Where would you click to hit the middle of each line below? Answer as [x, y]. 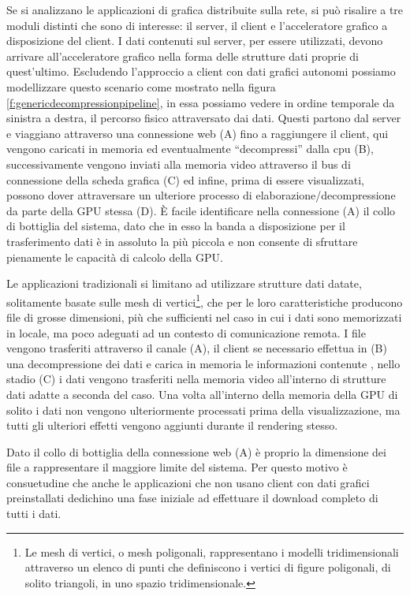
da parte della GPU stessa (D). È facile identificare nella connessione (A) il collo [201, 210]
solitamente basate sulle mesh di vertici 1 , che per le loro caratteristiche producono [205, 300]
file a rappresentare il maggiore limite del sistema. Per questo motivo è [177, 467]
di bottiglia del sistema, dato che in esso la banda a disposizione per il [176, 226]
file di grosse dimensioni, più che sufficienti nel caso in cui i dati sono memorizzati [204, 317]
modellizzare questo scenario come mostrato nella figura [141, 86]
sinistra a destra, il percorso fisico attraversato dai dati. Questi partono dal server [204, 118]
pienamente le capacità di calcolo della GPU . [115, 257]
